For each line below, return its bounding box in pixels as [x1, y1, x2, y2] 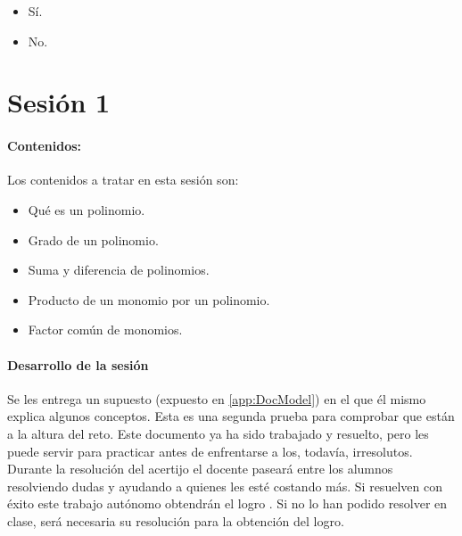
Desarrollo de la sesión [7, 355, 149, 374]
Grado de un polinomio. [28, 230, 159, 249]
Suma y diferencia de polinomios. [28, 260, 210, 279]
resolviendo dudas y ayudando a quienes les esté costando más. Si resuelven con [7, 476, 442, 495]
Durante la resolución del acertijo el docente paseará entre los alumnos [7, 459, 393, 478]
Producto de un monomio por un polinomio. [28, 290, 270, 309]
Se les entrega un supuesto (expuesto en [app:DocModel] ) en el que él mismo [7, 389, 426, 408]
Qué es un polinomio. [28, 200, 145, 219]
